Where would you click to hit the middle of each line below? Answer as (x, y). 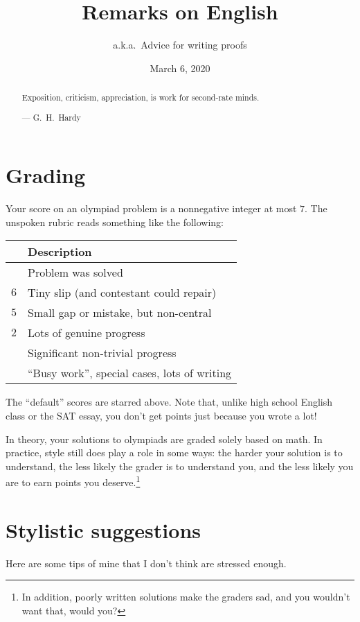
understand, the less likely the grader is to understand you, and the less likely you (180, 466)
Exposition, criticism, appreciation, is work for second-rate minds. (141, 97)
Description (60, 252)
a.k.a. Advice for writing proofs (180, 45)
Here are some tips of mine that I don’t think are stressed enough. (146, 563)
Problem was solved (75, 273)
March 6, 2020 (180, 68)
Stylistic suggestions (103, 529)
